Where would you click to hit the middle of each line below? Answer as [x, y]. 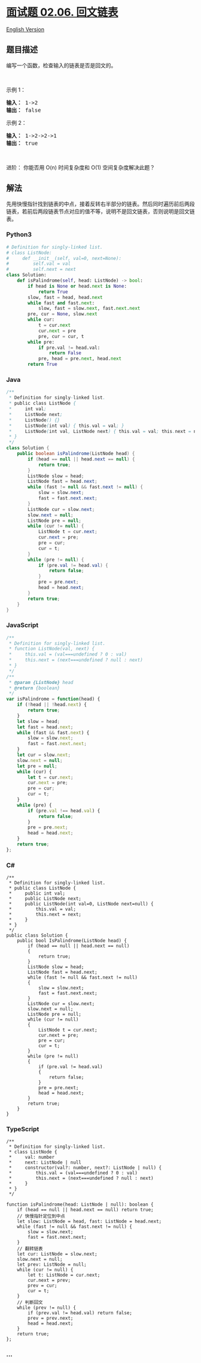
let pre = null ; [37, 766]
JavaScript [22, 625]
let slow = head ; [39, 721]
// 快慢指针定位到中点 [41, 1216]
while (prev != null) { [47, 1308]
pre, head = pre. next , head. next [80, 359]
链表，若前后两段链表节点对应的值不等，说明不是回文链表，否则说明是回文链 [100, 211]
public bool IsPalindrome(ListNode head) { [72, 941]
